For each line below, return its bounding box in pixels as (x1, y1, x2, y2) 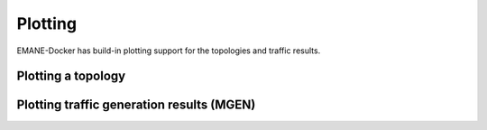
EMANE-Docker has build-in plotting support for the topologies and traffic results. (16, 45, 321, 56)
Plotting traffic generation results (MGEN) (16, 97, 256, 113)
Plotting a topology (16, 69, 126, 84)
